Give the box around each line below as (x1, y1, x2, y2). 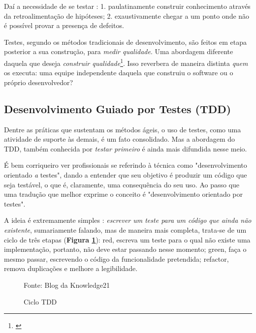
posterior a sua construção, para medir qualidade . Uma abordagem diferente (4, 46, 233, 57)
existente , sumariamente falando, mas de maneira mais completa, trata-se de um (4, 224, 247, 235)
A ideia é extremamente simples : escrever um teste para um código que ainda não (4, 215, 252, 225)
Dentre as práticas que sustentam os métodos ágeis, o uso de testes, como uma (4, 124, 241, 134)
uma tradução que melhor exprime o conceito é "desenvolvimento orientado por (4, 189, 243, 199)
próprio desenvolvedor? (4, 77, 73, 87)
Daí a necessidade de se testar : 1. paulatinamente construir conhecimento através (4, 1, 251, 11)
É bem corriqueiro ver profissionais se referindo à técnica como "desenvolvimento (4, 160, 247, 170)
